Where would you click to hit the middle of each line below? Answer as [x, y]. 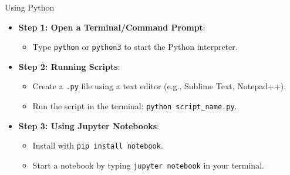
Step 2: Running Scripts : [69, 66]
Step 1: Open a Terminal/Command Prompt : [112, 27]
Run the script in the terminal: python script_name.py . [135, 106]
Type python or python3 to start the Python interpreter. [135, 47]
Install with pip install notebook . [98, 145]
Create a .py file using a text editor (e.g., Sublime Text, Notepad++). [159, 86]
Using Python [30, 7]
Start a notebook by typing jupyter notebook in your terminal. [148, 165]
